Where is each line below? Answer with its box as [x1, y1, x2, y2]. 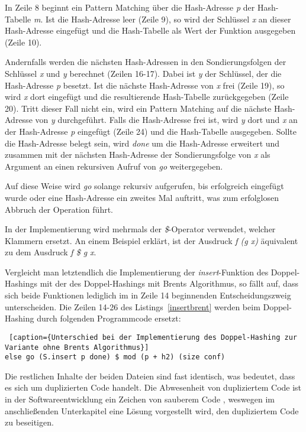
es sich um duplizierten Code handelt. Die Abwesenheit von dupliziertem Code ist [5, 381, 302, 394]
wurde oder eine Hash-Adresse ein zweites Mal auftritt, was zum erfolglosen [5, 191, 279, 203]
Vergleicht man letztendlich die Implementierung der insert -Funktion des [5, 265, 269, 278]
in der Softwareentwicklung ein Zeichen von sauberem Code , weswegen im [5, 393, 275, 405]
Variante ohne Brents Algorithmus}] [5, 343, 149, 352]
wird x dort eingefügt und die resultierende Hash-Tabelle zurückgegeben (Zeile [5, 90, 289, 103]
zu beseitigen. [5, 416, 54, 428]
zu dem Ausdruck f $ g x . [5, 246, 96, 258]
